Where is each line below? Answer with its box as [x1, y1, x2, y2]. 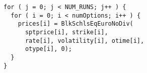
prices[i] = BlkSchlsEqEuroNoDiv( [18, 20, 133, 28]
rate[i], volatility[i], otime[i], [25, 37, 144, 44]
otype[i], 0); [25, 45, 72, 53]
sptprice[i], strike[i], [25, 28, 108, 36]
